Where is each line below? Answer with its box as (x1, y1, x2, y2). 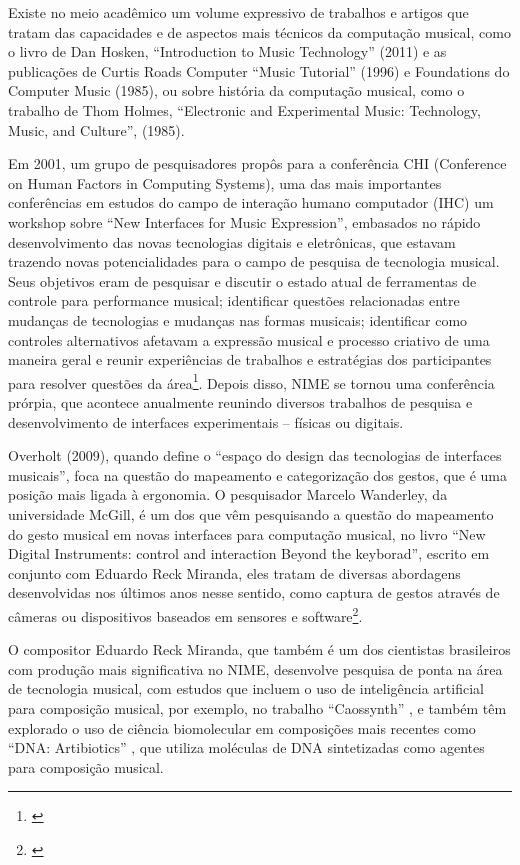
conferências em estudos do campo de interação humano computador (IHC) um (8, 192, 494, 213)
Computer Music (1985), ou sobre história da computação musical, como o (8, 80, 465, 101)
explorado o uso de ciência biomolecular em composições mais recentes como (8, 717, 476, 738)
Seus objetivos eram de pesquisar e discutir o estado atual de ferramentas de (8, 270, 477, 291)
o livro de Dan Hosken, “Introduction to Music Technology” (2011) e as (8, 41, 447, 62)
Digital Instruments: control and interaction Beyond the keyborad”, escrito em (8, 543, 490, 564)
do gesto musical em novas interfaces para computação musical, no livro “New (8, 523, 486, 544)
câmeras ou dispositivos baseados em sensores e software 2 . (8, 602, 363, 626)
